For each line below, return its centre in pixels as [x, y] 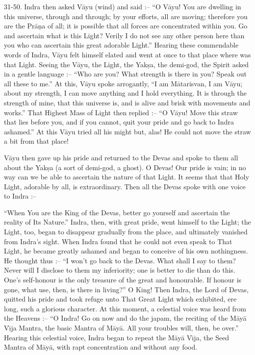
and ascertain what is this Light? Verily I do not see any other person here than [124, 35]
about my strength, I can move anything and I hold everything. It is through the [125, 93]
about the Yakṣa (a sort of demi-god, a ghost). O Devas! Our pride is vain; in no [125, 167]
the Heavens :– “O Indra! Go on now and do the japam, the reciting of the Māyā [125, 318]
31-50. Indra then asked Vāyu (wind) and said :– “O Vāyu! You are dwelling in [123, 6]
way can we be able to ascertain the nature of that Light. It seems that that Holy [127, 177]
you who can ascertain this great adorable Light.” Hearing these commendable [121, 45]
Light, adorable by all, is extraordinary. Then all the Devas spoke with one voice [125, 186]
